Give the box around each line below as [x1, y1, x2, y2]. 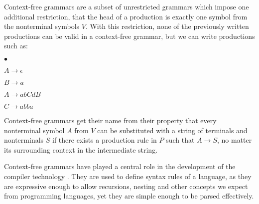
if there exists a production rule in [52, 135, 157, 145]
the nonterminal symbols [4, 21, 80, 31]
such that [166, 135, 195, 145]
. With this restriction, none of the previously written [85, 21, 249, 31]
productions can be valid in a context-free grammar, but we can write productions [4, 30, 255, 41]
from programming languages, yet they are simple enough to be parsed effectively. [4, 191, 254, 201]
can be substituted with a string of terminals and [97, 125, 248, 135]
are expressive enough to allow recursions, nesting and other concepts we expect [4, 181, 248, 191]
